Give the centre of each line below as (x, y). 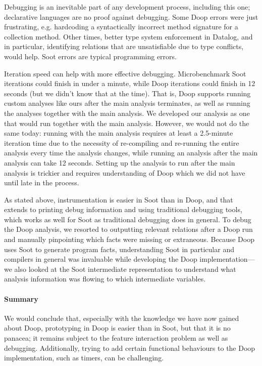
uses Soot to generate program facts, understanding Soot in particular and (119, 249)
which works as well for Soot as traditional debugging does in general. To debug (128, 219)
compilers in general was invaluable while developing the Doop (101, 259)
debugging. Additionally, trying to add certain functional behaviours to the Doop (130, 348)
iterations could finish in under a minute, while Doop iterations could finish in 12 (130, 83)
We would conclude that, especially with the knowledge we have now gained (122, 318)
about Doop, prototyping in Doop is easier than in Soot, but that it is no (117, 328)
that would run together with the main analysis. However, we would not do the (127, 123)
